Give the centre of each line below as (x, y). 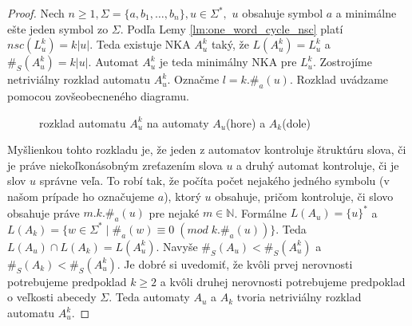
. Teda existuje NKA (140, 44)
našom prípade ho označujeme (81, 196)
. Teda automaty (149, 297)
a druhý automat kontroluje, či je (318, 165)
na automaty (178, 122)
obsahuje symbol (283, 13)
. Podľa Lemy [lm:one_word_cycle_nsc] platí (232, 28)
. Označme (193, 79)
